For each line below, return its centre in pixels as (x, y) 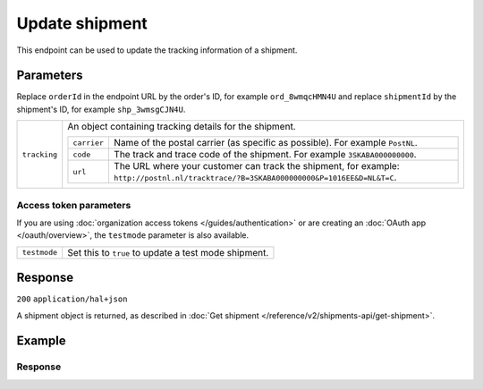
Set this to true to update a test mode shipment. (168, 252)
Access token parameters (74, 205)
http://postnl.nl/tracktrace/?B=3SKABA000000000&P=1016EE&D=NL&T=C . (255, 177)
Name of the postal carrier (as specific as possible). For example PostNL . (265, 143)
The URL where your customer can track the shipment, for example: (256, 166)
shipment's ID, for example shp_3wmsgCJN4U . (101, 109)
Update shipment (82, 23)
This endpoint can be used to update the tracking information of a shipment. (157, 50)
